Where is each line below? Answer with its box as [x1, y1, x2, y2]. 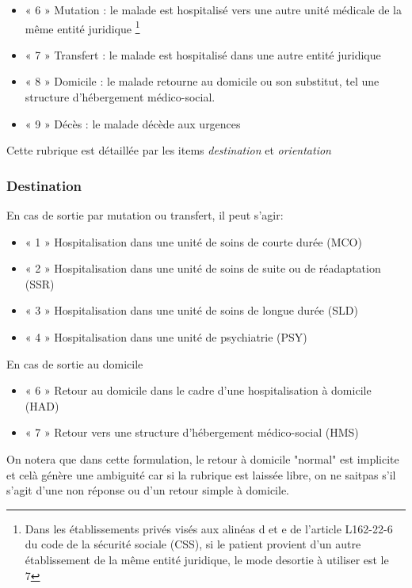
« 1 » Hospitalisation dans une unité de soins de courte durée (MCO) [25, 233, 362, 250]
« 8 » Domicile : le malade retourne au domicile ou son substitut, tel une [25, 73, 380, 90]
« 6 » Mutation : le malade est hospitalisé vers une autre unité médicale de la [25, 2, 402, 17]
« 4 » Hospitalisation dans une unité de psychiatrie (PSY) [25, 329, 307, 345]
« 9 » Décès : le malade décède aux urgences [25, 115, 241, 132]
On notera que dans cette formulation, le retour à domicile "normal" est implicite [6, 450, 399, 467]
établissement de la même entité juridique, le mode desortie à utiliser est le [25, 551, 389, 567]
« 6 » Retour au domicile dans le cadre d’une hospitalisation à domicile [25, 382, 372, 399]
